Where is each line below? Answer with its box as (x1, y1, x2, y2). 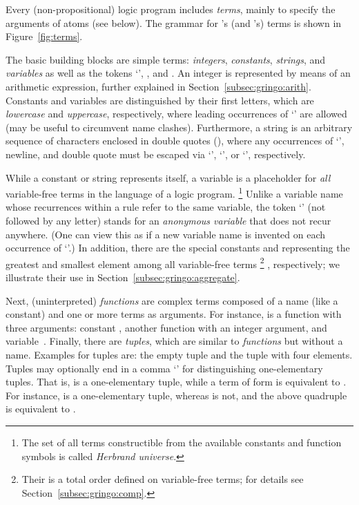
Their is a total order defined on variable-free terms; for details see (21, 472, 304, 486)
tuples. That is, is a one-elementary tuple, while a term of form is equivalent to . (6, 374, 347, 389)
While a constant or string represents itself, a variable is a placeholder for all (6, 170, 331, 184)
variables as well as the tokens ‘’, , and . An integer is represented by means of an (6, 66, 351, 80)
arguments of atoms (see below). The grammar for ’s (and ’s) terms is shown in (6, 15, 342, 30)
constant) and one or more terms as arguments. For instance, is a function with (6, 307, 342, 321)
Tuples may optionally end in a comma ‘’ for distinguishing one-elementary (6, 361, 323, 375)
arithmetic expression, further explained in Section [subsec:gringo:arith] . (6, 79, 311, 93)
